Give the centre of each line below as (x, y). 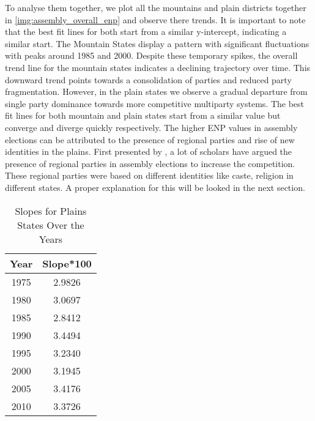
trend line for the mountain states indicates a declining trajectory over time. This (158, 67)
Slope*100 (67, 263)
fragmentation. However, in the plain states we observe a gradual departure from (156, 91)
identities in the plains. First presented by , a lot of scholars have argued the (149, 151)
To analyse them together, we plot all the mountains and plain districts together (156, 7)
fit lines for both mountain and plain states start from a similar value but (143, 115)
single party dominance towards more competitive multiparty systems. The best (155, 103)
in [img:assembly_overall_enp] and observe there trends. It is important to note (155, 19)
